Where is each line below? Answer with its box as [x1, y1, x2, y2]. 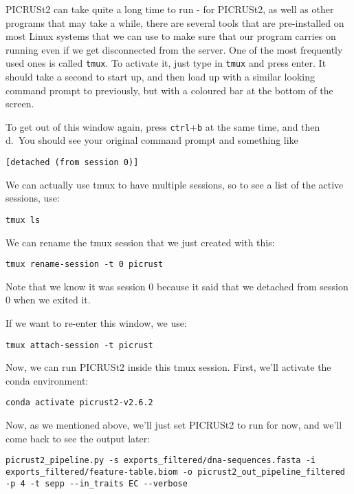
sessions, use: [5, 191, 60, 205]
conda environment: [5, 373, 89, 387]
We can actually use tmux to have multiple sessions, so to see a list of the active [5, 177, 344, 191]
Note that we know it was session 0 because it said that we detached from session [5, 279, 349, 293]
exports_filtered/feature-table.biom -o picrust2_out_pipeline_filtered [5, 466, 345, 477]
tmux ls [5, 215, 41, 225]
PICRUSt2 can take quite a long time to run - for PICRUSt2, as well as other [5, 2, 334, 16]
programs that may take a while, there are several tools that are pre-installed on [5, 15, 344, 30]
